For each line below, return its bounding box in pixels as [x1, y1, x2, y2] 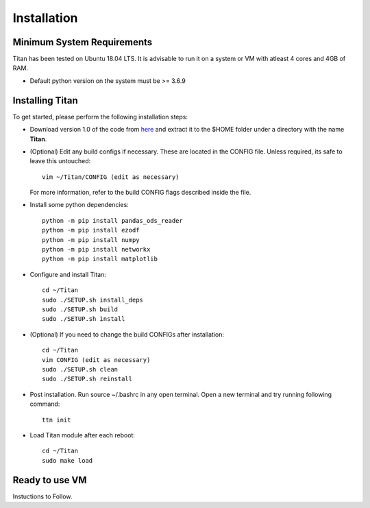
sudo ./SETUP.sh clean [42, 365, 119, 373]
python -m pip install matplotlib [42, 255, 158, 263]
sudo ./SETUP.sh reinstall [42, 375, 133, 383]
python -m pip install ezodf [42, 226, 140, 234]
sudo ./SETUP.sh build [42, 306, 119, 313]
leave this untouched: [29, 157, 91, 165]
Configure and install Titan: [29, 270, 106, 278]
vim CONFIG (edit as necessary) [42, 356, 151, 363]
